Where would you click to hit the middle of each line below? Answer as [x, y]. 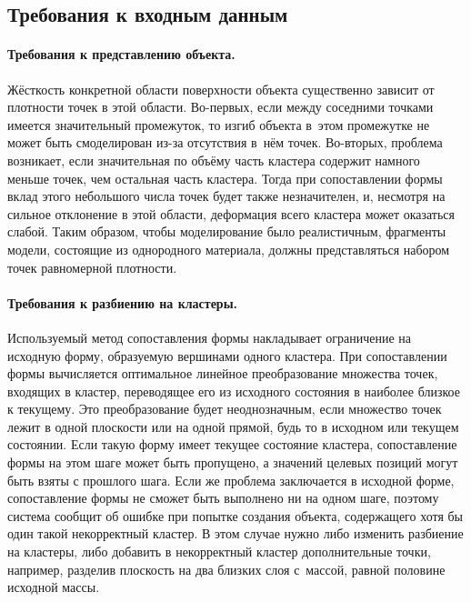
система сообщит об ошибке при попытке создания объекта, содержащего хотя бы [235, 515]
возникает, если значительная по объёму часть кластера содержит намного [214, 160]
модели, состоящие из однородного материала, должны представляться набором [229, 249]
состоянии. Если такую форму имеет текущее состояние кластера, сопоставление [232, 444]
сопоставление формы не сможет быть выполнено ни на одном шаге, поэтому [223, 498]
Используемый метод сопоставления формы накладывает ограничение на [209, 337]
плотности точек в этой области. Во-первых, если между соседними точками [220, 107]
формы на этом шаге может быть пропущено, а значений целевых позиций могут [233, 462]
